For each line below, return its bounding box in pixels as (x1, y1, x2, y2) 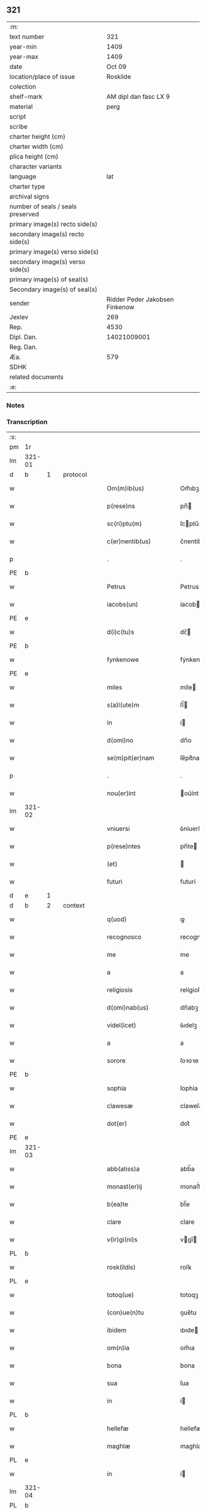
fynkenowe (107, 656, 139, 664)
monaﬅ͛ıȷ (180, 1182, 204, 1191)
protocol (63, 470, 88, 479)
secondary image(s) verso (9, 257, 86, 266)
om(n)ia (107, 1344, 130, 1352)
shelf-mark (9, 92, 43, 101)
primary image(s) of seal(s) (9, 275, 89, 283)
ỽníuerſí (180, 825, 202, 833)
